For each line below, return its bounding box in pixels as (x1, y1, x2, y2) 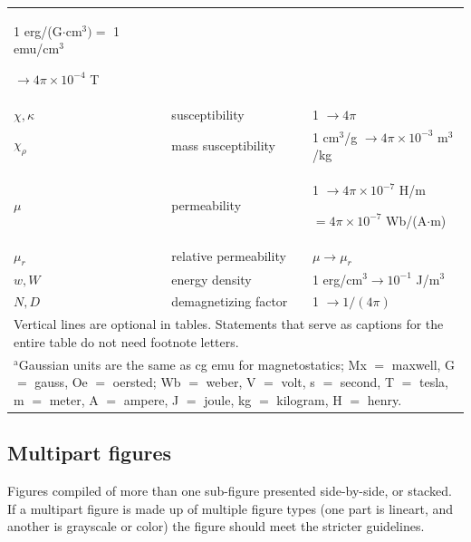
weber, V (206, 373, 256, 392)
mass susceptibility (171, 136, 275, 155)
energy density (171, 269, 252, 288)
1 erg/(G (14, 21, 62, 40)
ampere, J (123, 390, 179, 409)
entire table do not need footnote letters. (14, 332, 239, 351)
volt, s (281, 373, 315, 392)
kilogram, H (276, 390, 342, 409)
